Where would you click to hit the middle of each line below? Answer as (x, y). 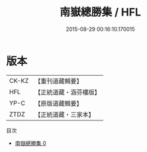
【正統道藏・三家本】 (64, 114)
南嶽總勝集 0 (30, 143)
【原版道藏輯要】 (58, 103)
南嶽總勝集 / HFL (100, 12)
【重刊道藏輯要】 (58, 81)
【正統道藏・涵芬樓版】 (67, 92)
